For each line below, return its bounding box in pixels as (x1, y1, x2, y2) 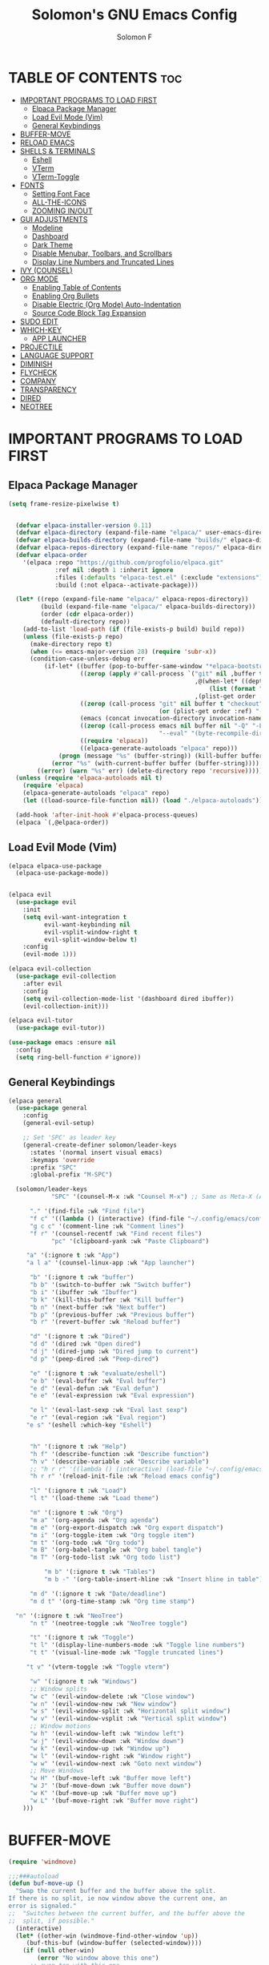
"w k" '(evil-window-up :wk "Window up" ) (29, 1745, 171, 1753)
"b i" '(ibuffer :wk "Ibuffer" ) (29, 1288, 138, 1296)
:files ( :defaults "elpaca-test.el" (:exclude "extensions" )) (54, 573, 267, 582)
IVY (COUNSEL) (19, 265, 74, 275)
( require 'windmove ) (8, 1858, 78, 1866)
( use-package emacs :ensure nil (8, 1039, 116, 1047)
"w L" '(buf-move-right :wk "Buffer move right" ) (29, 1797, 199, 1805)
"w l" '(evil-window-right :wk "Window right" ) (29, 1752, 192, 1760)
